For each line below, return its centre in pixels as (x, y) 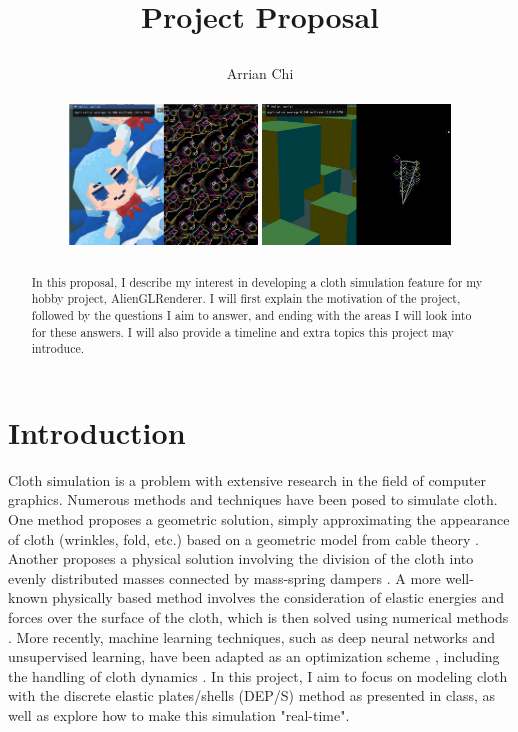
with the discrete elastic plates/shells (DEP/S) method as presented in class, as (252, 695)
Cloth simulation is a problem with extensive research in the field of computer (247, 479)
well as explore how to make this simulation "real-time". (179, 715)
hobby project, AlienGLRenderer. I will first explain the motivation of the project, (246, 298)
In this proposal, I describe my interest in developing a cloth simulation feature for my (257, 281)
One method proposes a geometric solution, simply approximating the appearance (259, 519)
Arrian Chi (260, 73)
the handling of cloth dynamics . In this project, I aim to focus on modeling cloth (258, 675)
